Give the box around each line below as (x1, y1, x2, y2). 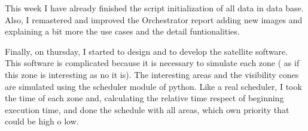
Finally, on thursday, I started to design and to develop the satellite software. (5, 45, 288, 57)
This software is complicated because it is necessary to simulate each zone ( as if (5, 57, 300, 69)
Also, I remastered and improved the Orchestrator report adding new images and (5, 13, 303, 26)
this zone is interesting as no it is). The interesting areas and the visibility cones (5, 68, 299, 80)
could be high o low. (5, 115, 79, 127)
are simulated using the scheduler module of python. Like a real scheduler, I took (5, 80, 302, 92)
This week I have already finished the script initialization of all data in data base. (5, 2, 304, 14)
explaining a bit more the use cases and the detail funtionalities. (5, 25, 240, 38)
